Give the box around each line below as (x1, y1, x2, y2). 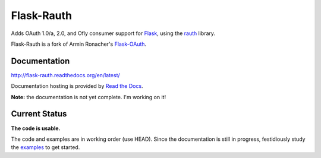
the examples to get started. (11, 144, 80, 151)
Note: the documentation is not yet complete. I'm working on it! (11, 93, 166, 100)
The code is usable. (11, 125, 61, 132)
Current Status (11, 109, 67, 119)
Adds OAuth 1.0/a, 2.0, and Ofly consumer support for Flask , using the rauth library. (11, 30, 216, 37)
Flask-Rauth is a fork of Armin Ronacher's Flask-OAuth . (11, 40, 147, 48)
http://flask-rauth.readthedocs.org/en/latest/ (11, 71, 120, 78)
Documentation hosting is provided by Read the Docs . (11, 83, 143, 90)
